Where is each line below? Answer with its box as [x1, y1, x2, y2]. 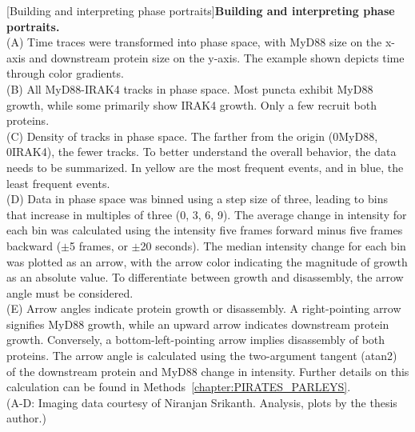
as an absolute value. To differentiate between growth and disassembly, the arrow [6, 269, 404, 286]
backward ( [6, 237, 62, 254]
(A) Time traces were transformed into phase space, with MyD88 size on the [6, 34, 382, 50]
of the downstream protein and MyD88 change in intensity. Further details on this [6, 362, 409, 379]
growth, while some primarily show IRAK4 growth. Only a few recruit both [6, 96, 377, 113]
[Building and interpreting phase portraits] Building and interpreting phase [6, 2, 395, 18]
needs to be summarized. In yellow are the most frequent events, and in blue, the [6, 158, 404, 175]
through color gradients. [6, 65, 124, 82]
